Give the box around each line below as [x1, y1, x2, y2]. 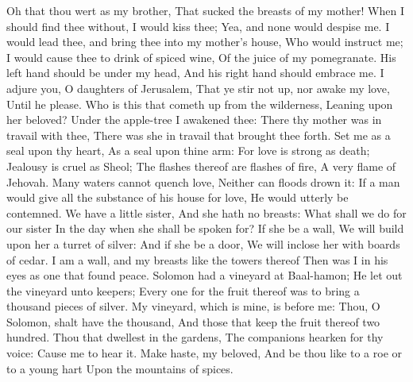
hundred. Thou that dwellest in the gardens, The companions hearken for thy [6, 329, 384, 345]
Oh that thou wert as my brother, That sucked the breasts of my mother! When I [6, 2, 404, 18]
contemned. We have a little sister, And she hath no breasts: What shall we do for [6, 204, 407, 221]
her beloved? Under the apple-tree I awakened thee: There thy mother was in [6, 111, 382, 128]
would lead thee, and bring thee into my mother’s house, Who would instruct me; [6, 33, 403, 50]
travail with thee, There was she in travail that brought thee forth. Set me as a [6, 126, 391, 143]
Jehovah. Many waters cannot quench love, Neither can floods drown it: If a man [6, 173, 400, 190]
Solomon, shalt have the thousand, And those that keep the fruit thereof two [6, 313, 380, 330]
